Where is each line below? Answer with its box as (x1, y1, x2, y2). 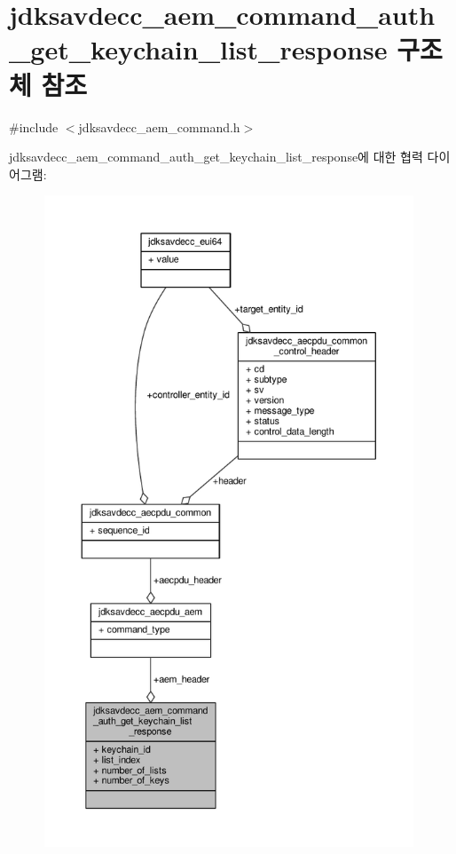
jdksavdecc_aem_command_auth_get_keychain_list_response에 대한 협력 (9, 147, 423, 166)
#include (9, 117, 59, 136)
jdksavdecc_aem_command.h (78, 117, 240, 136)
